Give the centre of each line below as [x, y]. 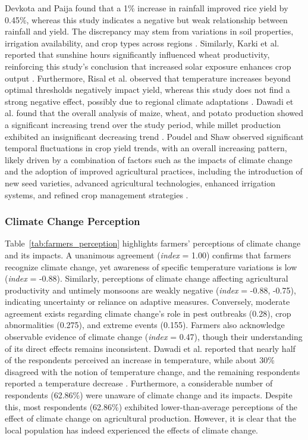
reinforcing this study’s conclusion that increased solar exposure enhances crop [148, 66]
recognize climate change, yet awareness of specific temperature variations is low [151, 266]
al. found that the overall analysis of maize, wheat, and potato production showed [154, 113]
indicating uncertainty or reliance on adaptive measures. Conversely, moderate [147, 302]
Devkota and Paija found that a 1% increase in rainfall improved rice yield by [147, 8]
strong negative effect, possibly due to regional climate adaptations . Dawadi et [149, 101]
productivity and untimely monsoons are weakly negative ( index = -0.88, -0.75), [150, 290]
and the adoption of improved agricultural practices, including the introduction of [154, 171]
